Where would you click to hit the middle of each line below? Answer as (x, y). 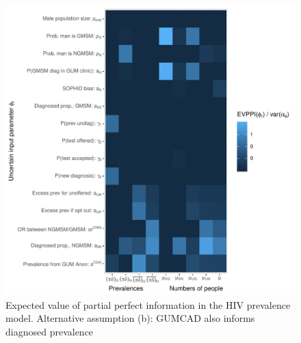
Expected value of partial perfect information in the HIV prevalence (148, 304)
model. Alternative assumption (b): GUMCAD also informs (130, 318)
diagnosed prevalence (50, 331)
